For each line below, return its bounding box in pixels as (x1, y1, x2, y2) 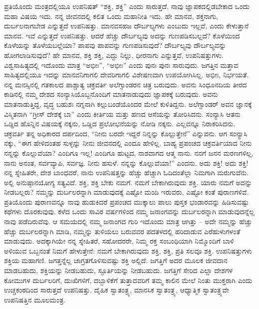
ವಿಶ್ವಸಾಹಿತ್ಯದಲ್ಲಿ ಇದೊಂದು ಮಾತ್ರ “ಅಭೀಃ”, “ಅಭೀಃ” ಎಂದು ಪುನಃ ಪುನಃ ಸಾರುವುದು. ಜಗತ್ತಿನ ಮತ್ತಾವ (4, 59, 239, 70)
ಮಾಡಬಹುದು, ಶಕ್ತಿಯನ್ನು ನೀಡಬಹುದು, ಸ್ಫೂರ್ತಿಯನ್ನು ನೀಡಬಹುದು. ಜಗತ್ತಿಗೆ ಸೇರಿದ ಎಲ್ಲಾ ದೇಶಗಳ (4, 265, 233, 276)
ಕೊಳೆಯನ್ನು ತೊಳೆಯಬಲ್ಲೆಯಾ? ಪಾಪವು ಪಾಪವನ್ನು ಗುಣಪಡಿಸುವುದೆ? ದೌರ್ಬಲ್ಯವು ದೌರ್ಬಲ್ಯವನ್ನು (4, 40, 227, 50)
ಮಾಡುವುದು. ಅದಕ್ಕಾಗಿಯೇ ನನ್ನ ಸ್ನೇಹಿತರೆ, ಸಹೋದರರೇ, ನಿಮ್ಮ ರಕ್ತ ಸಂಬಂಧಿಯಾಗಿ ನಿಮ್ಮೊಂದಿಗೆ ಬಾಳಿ (4, 236, 234, 246)
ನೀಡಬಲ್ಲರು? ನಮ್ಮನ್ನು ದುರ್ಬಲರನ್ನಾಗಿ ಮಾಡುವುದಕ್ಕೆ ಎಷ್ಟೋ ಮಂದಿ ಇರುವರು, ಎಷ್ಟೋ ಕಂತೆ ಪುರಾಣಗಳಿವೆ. (4, 187, 249, 197)
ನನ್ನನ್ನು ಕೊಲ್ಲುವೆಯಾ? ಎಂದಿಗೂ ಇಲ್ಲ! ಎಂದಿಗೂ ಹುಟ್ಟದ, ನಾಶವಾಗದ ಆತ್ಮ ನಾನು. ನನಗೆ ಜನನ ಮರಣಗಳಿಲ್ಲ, (4, 147, 254, 158)
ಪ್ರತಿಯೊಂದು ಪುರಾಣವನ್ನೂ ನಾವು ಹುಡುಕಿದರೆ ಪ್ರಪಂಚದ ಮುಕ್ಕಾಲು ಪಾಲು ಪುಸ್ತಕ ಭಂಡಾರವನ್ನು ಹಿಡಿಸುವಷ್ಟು (4, 196, 249, 207)
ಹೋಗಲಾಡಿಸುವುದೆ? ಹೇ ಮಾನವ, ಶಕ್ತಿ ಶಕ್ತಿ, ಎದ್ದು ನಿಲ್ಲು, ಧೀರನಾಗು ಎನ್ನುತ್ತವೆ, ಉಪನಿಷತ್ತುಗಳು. (4, 49, 224, 60)
